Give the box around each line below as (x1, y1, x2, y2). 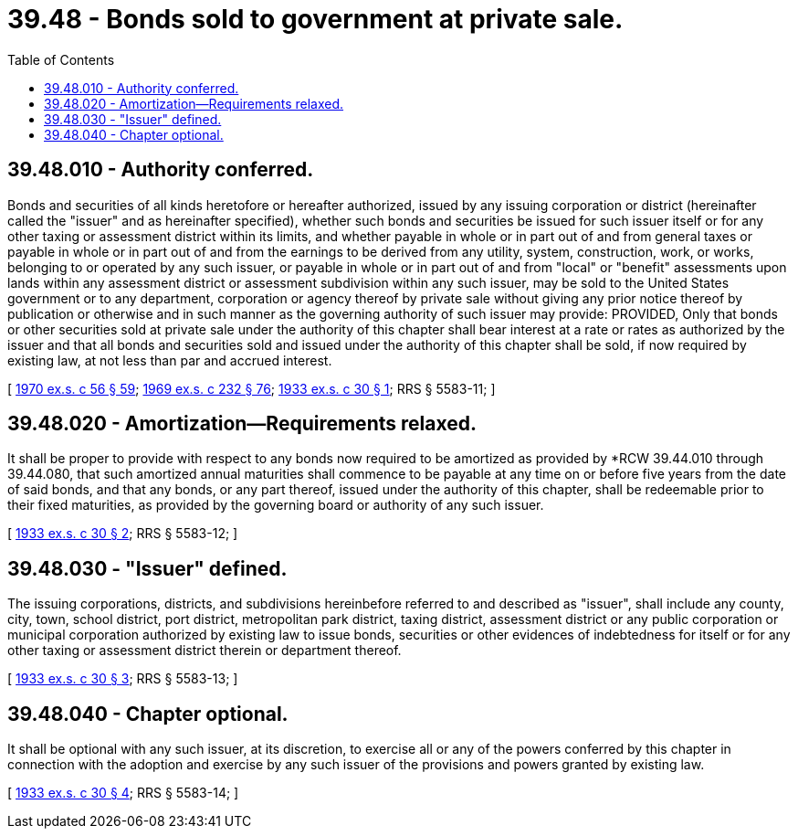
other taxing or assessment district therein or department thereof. (7, 642, 402, 659)
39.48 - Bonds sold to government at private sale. (7, 4, 624, 35)
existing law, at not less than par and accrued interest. (7, 352, 332, 368)
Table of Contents (7, 51, 115, 68)
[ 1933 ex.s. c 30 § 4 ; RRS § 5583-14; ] (7, 785, 239, 801)
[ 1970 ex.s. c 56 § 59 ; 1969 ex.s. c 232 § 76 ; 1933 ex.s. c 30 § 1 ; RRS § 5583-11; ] (7, 380, 496, 397)
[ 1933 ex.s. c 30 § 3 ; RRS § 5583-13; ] (7, 671, 238, 687)
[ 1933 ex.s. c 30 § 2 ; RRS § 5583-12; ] (7, 525, 238, 542)
